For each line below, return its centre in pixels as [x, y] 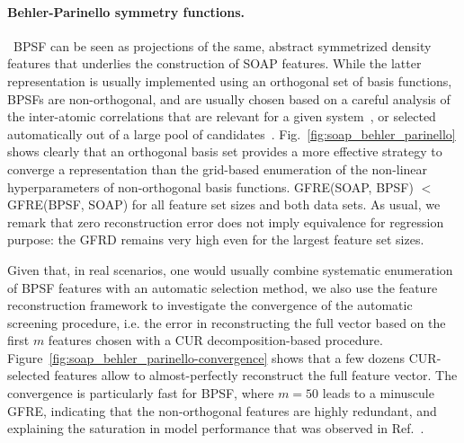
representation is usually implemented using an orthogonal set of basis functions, [230, 80]
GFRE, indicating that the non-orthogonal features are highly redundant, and [222, 410]
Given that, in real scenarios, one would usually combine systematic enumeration [230, 269]
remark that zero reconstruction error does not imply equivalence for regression [226, 221]
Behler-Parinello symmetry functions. [126, 11]
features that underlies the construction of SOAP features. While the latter [214, 63]
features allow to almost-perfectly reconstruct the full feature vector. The [256, 375]
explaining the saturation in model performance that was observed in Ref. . [216, 428]
